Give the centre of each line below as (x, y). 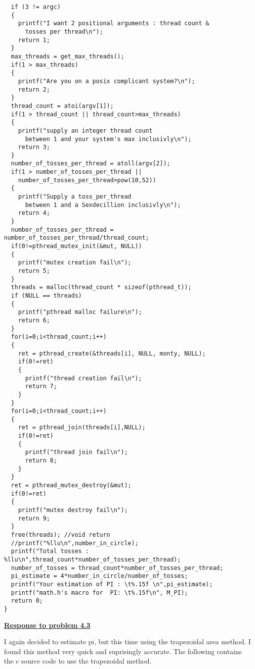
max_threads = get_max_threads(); (68, 56)
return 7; (41, 386)
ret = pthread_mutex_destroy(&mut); (71, 486)
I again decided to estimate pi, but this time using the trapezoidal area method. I (127, 642)
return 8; (41, 461)
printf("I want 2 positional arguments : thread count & (114, 24)
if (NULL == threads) (46, 295)
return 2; (34, 89)
